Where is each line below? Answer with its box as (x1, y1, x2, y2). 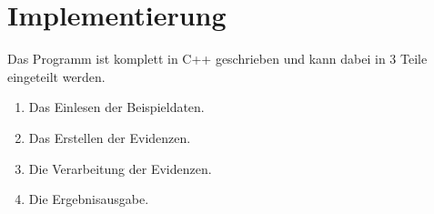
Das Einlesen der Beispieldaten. (28, 97, 205, 117)
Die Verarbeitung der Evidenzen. (28, 158, 212, 178)
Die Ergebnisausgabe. (28, 189, 149, 209)
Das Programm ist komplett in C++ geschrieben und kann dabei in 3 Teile (7, 49, 428, 68)
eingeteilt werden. (7, 66, 106, 86)
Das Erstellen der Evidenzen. (28, 127, 191, 147)
